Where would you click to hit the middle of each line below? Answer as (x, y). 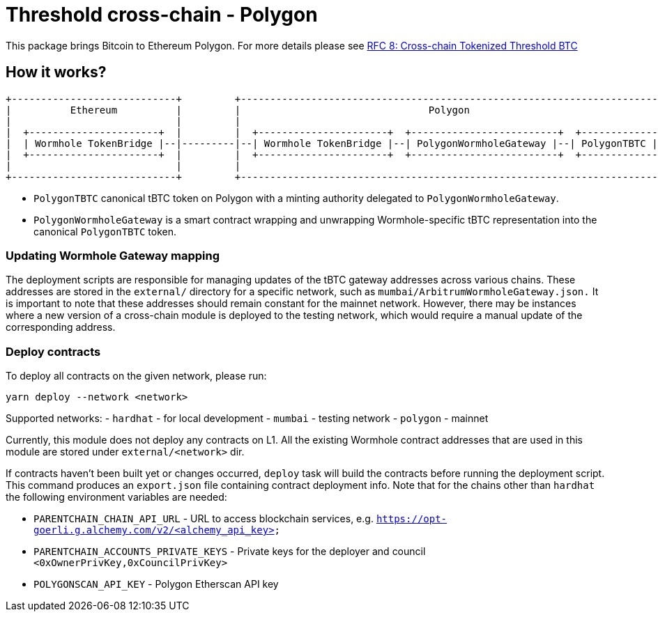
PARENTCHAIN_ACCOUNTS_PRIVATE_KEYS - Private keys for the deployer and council (230, 552)
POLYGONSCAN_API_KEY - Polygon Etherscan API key (156, 584)
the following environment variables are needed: (116, 497)
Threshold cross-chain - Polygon (162, 15)
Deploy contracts (53, 351)
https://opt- (412, 519)
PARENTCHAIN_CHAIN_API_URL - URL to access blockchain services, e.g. (204, 519)
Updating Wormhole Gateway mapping (113, 255)
